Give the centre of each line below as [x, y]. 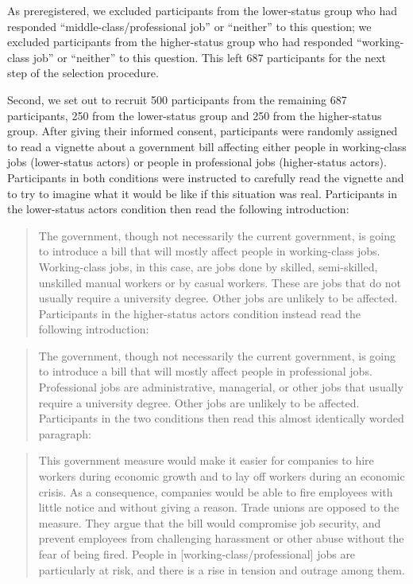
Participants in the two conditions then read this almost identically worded [221, 418]
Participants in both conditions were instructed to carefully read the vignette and [206, 177]
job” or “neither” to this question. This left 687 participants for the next [210, 57]
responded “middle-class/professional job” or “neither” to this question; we [189, 26]
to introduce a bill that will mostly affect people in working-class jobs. [209, 251]
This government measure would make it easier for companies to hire [206, 460]
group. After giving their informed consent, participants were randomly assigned [203, 131]
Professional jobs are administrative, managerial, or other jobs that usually [221, 387]
